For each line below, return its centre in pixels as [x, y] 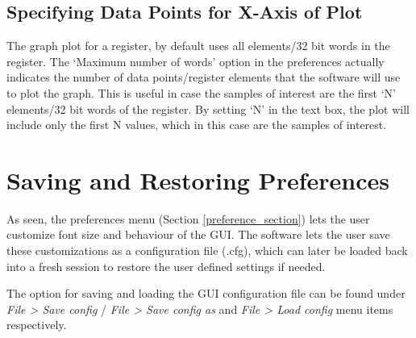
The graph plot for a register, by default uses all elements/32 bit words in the [198, 46]
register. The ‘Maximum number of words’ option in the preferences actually [196, 61]
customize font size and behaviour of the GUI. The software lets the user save [198, 234]
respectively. [37, 325]
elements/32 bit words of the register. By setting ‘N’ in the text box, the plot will [208, 108]
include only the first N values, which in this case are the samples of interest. [197, 125]
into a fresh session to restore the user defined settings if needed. [166, 266]
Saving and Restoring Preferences [198, 179]
